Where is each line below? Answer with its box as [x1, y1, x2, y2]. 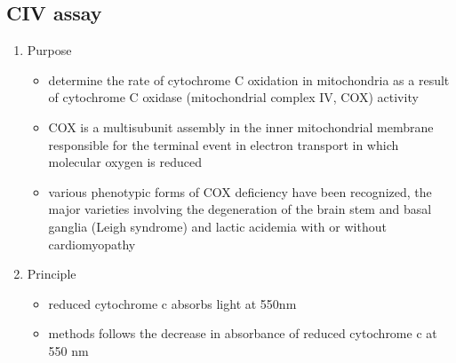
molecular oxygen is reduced [48, 153, 203, 171]
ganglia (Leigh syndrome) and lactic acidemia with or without [48, 217, 387, 235]
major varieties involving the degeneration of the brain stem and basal [48, 200, 432, 218]
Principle [27, 264, 76, 283]
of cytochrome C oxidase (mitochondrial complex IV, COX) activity [48, 88, 419, 107]
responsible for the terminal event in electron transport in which [48, 135, 399, 154]
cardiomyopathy [48, 234, 136, 253]
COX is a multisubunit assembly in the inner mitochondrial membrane [48, 117, 434, 136]
